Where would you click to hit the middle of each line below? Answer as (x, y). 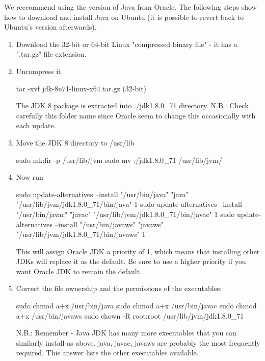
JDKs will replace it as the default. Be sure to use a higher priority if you (131, 261)
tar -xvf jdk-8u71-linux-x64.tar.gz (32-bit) (81, 88)
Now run (30, 177)
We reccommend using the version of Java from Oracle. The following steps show (130, 7)
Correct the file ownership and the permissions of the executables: (119, 288)
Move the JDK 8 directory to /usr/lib (75, 142)
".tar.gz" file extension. (51, 54)
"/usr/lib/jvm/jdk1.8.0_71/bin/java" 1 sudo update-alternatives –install (129, 204)
